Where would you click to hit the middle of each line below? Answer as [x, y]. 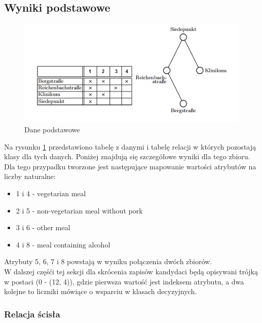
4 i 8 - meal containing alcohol [63, 244]
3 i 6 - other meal [43, 227]
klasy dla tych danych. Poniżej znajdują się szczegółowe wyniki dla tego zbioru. [127, 156]
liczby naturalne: [30, 176]
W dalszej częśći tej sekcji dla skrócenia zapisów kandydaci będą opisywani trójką [131, 272]
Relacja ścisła [32, 314]
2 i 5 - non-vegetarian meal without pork [79, 210]
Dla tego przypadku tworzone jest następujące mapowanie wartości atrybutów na [130, 166]
